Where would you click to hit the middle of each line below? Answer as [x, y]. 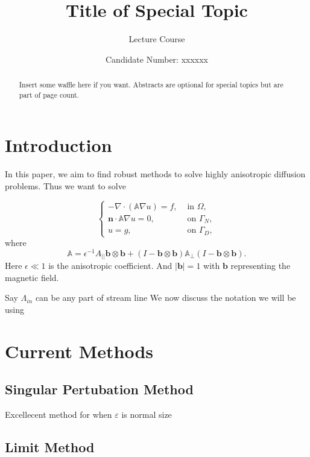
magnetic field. [32, 277]
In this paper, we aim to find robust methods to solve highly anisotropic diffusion [155, 174]
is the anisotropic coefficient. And [110, 266]
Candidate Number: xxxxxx [157, 59]
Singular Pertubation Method [99, 389]
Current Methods [79, 351]
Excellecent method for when [59, 414]
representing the [261, 266]
